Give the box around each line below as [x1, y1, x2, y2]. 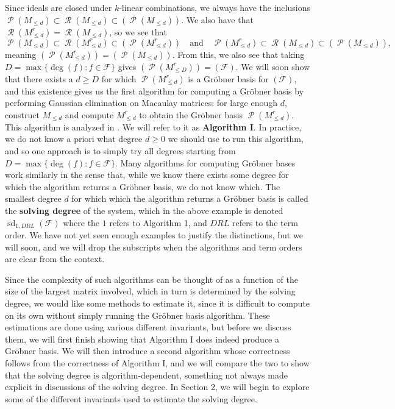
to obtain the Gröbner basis [139, 108, 243, 121]
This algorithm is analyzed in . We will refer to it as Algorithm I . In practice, [5, 120, 302, 133]
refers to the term [232, 216, 298, 229]
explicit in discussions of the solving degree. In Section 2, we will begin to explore [5, 380, 310, 393]
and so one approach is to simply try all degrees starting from [5, 144, 236, 157]
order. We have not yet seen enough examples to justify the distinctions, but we [5, 228, 303, 241]
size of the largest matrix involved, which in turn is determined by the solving [5, 285, 296, 297]
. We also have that [181, 13, 254, 26]
